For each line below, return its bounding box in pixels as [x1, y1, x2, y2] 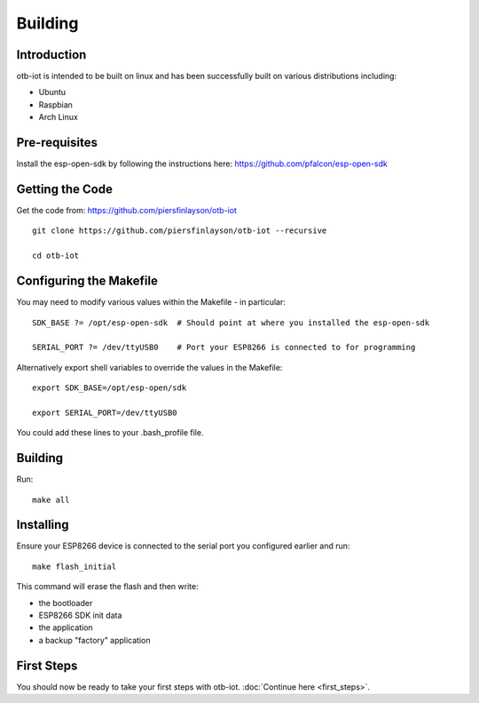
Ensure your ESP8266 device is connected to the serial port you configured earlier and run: [16, 540, 350, 551]
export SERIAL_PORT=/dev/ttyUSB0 [32, 407, 177, 418]
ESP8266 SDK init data [38, 610, 122, 621]
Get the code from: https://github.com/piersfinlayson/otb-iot [16, 205, 237, 216]
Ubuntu [38, 87, 67, 98]
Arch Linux [38, 112, 79, 123]
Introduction [16, 47, 87, 62]
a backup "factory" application [38, 635, 151, 645]
